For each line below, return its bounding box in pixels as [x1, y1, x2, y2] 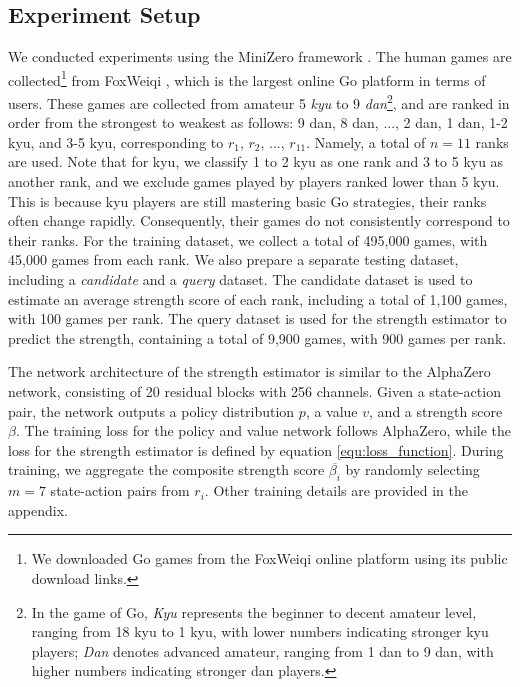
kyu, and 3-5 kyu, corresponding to [8, 131, 224, 152]
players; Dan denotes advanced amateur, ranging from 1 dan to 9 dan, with [31, 640, 494, 661]
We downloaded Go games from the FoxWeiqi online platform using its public [31, 548, 508, 569]
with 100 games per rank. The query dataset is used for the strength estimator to [8, 308, 507, 329]
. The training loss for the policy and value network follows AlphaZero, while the [15, 420, 512, 441]
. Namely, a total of [306, 131, 426, 152]
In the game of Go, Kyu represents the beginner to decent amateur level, [31, 601, 477, 622]
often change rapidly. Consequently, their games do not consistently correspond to [8, 210, 510, 231]
